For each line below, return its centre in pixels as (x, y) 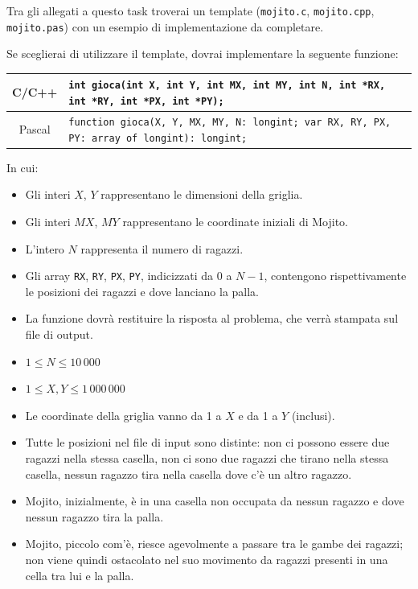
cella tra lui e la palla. (80, 575)
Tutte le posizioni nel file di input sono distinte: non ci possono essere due (207, 442)
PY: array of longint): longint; (158, 138)
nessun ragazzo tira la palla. (94, 516)
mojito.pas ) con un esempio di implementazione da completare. (165, 26)
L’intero (45, 248)
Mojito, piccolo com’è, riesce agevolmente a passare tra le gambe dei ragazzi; (214, 544)
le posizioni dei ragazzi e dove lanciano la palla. (142, 291)
